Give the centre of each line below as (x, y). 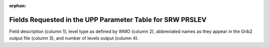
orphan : (18, 6)
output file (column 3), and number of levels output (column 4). (74, 38)
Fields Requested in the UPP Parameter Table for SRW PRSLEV (108, 20)
